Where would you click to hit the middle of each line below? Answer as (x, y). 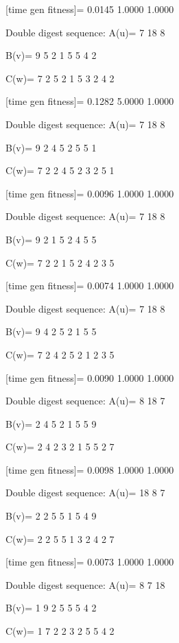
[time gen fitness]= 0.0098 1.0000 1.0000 (90, 469)
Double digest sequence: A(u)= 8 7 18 (85, 584)
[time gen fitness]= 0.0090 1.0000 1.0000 (90, 377)
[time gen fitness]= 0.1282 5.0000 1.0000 (90, 101)
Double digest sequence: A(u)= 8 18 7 (85, 401)
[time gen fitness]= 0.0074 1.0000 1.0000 (90, 286)
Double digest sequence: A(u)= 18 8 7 (85, 493)
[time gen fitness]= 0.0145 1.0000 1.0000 (90, 9)
